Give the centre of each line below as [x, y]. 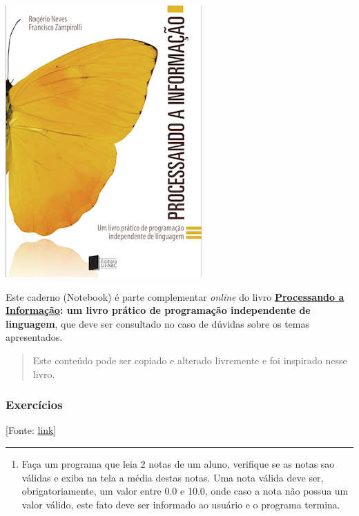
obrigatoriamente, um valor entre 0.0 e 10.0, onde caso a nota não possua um [185, 491]
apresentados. [34, 337]
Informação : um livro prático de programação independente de [158, 310]
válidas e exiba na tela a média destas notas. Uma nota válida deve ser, [173, 477]
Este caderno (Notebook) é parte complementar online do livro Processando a [175, 296]
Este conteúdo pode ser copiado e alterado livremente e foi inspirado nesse [190, 360]
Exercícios [34, 405]
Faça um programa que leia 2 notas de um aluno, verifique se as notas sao [178, 463]
